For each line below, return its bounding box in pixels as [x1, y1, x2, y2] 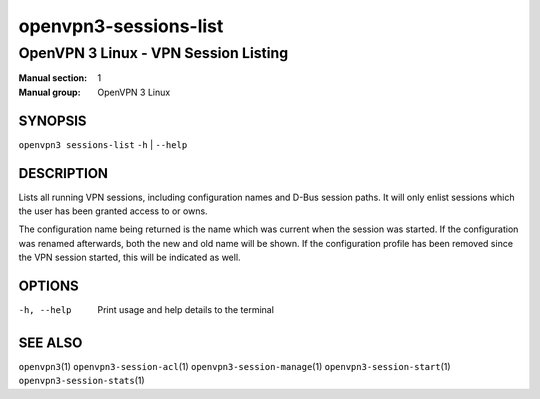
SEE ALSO [18, 334, 83, 351]
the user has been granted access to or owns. [18, 205, 209, 217]
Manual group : [18, 86, 81, 98]
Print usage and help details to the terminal [97, 304, 275, 316]
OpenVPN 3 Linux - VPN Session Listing [18, 44, 289, 62]
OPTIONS [18, 277, 79, 294]
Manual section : [18, 72, 88, 84]
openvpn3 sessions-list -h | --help [18, 138, 188, 150]
